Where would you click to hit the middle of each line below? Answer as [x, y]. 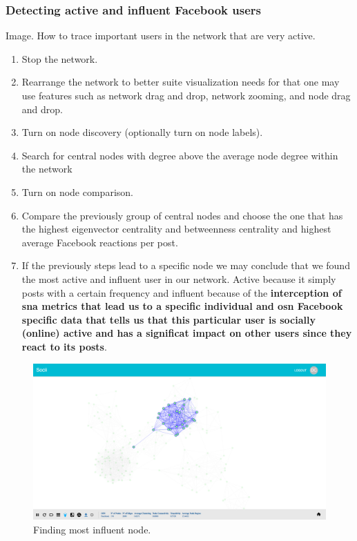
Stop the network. [60, 58]
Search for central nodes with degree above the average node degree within [180, 155]
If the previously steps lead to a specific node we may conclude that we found [186, 265]
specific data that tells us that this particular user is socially [168, 319]
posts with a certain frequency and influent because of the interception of [182, 292]
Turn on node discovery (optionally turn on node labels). [142, 132]
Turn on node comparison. [77, 191]
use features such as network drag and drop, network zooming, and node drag [186, 95]
